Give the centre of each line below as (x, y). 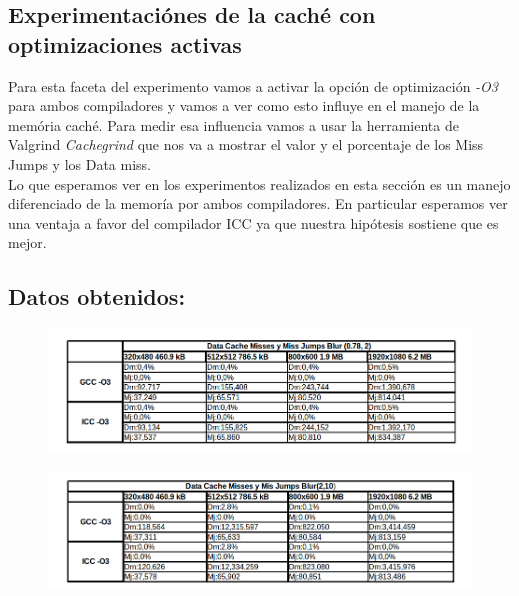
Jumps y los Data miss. (80, 163)
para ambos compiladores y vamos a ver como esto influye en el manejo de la (244, 105)
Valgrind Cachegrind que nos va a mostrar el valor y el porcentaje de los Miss (246, 144)
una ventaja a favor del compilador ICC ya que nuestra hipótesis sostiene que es (253, 222)
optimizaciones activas (125, 43)
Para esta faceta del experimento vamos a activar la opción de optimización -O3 (253, 85)
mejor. (27, 242)
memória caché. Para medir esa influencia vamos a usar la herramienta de (233, 124)
